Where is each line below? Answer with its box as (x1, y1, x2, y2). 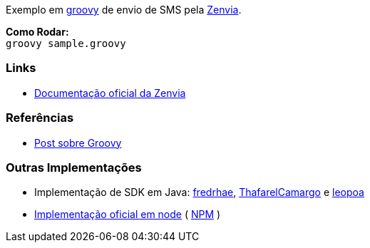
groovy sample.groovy (6, 38, 126, 49)
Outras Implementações (6, 160, 142, 175)
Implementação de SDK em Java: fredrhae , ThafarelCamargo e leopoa (34, 186, 364, 199)
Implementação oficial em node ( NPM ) (34, 208, 221, 221)
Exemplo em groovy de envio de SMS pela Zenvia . (6, 4, 242, 16)
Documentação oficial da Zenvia (34, 86, 186, 99)
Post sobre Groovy (34, 136, 122, 149)
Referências (6, 110, 74, 125)
